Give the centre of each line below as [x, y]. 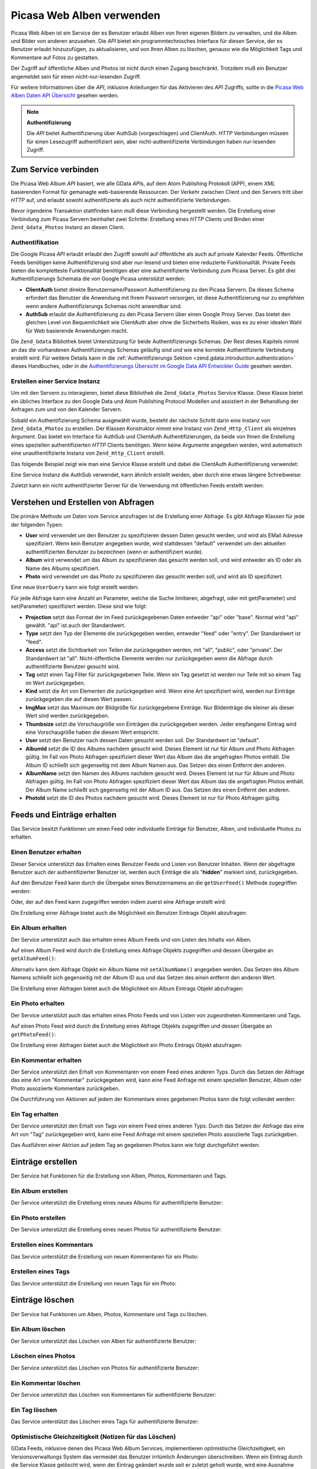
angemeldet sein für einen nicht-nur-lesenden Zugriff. [76, 76]
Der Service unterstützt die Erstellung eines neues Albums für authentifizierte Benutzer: [117, 1203]
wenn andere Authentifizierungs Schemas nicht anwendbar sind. [104, 306]
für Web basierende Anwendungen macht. [77, 331]
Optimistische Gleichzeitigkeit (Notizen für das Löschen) [93, 1437]
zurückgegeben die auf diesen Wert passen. [79, 699]
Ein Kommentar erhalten [46, 1060]
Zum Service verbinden [55, 170]
